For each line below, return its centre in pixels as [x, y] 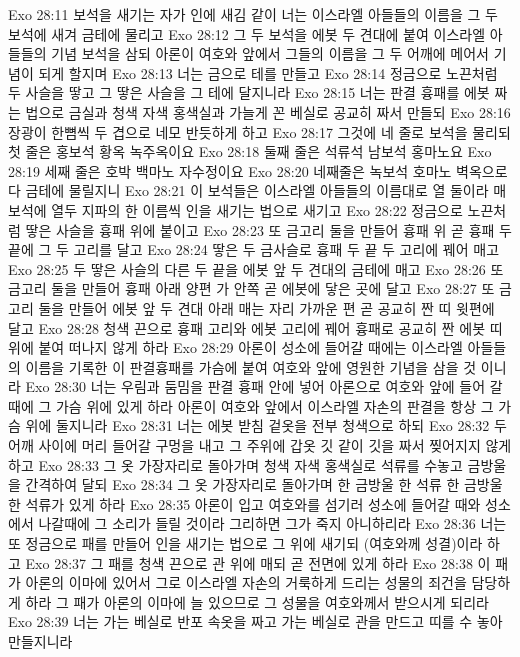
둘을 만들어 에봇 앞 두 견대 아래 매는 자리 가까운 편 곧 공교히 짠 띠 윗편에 [266, 307]
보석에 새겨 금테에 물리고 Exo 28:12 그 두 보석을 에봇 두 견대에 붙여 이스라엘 [247, 33]
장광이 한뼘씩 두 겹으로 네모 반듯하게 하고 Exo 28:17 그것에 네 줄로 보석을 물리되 [259, 131]
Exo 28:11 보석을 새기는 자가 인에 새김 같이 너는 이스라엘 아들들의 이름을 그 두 [253, 14]
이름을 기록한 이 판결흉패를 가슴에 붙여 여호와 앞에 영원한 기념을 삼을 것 [251, 366]
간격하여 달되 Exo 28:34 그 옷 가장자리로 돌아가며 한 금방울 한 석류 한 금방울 [264, 484]
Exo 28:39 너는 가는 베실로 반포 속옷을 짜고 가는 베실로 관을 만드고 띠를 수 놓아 [255, 621]
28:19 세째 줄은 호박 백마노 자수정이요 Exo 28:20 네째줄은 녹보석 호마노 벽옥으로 [258, 170]
